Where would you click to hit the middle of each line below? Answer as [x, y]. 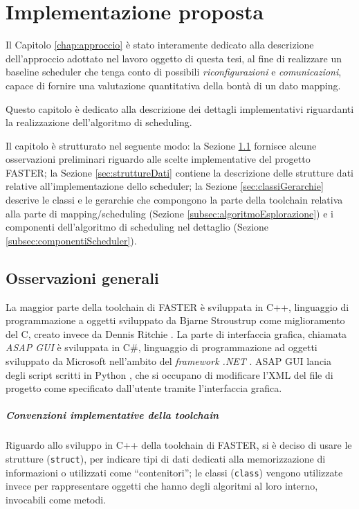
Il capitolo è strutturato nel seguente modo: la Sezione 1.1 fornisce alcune [161, 145]
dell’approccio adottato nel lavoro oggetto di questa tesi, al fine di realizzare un [174, 58]
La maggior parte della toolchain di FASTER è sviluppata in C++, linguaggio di [177, 306]
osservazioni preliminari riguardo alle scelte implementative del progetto [158, 159]
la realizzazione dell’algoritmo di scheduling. [99, 122]
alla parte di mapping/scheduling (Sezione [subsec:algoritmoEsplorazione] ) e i [169, 213]
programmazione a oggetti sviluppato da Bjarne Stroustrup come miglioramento [175, 320]
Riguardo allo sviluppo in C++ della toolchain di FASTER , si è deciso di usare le [179, 445]
